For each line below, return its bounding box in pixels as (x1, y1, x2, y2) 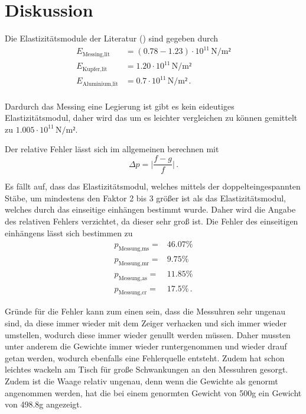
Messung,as (118, 275, 147, 281)
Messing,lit (82, 51, 110, 57)
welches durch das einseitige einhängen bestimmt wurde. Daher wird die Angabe (5, 203, 296, 216)
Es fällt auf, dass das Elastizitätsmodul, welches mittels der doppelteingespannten (5, 180, 301, 192)
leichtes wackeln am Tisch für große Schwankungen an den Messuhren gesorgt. (5, 363, 288, 376)
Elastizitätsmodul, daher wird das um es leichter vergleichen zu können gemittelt (5, 111, 298, 124)
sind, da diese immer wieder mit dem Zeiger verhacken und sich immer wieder (5, 317, 287, 329)
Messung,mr (118, 260, 149, 267)
